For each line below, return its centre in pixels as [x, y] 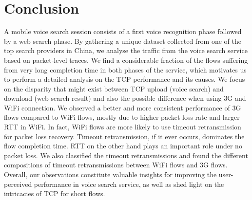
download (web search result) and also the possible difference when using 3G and [125, 98]
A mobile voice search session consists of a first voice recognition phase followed [123, 31]
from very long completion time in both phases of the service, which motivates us [125, 69]
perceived [18, 184]
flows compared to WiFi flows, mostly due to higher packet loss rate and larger [122, 117]
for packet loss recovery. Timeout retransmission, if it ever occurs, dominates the [124, 136]
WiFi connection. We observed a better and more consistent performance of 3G [123, 107]
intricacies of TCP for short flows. [55, 193]
